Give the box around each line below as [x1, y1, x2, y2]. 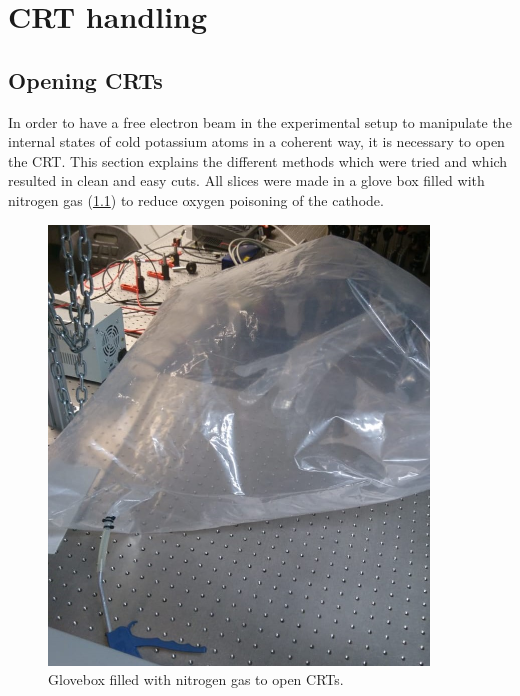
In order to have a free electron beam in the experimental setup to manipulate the [8, 111, 512, 132]
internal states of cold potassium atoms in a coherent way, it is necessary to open [8, 131, 505, 152]
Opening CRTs [8, 64, 163, 95]
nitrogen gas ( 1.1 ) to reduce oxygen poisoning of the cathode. [8, 189, 384, 210]
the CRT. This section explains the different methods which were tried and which [8, 150, 508, 171]
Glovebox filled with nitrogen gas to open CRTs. [48, 669, 344, 690]
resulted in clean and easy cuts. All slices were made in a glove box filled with [8, 170, 485, 191]
